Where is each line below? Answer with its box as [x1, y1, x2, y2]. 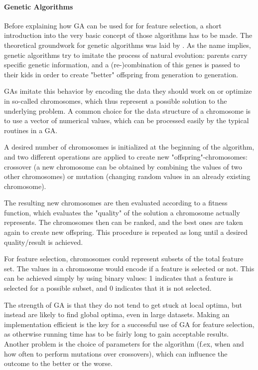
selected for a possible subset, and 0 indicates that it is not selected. [4, 283, 212, 293]
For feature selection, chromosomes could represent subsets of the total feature [4, 253, 244, 264]
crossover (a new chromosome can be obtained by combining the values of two [4, 161, 242, 172]
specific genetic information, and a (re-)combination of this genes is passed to [4, 59, 240, 70]
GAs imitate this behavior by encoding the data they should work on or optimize [4, 86, 252, 96]
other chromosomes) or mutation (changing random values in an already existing [4, 171, 251, 182]
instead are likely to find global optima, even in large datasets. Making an [4, 309, 230, 320]
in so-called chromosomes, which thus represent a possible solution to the [4, 95, 227, 106]
